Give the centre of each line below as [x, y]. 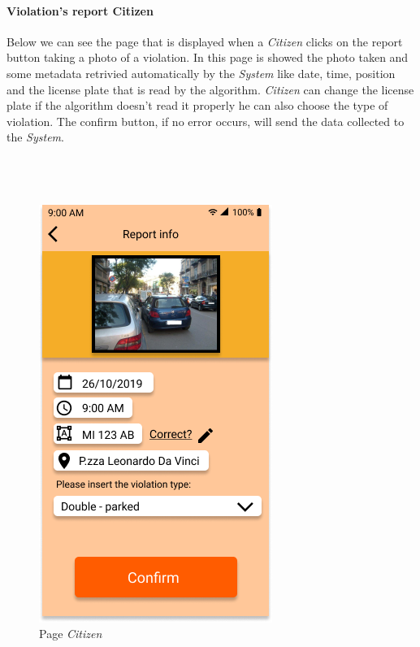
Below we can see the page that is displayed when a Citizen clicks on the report [205, 41]
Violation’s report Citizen [80, 10]
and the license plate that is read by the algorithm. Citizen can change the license [210, 89]
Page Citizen [71, 634]
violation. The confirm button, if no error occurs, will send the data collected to [206, 121]
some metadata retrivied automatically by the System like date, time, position [201, 73]
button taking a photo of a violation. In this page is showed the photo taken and [208, 57]
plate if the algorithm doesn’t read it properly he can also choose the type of [197, 105]
